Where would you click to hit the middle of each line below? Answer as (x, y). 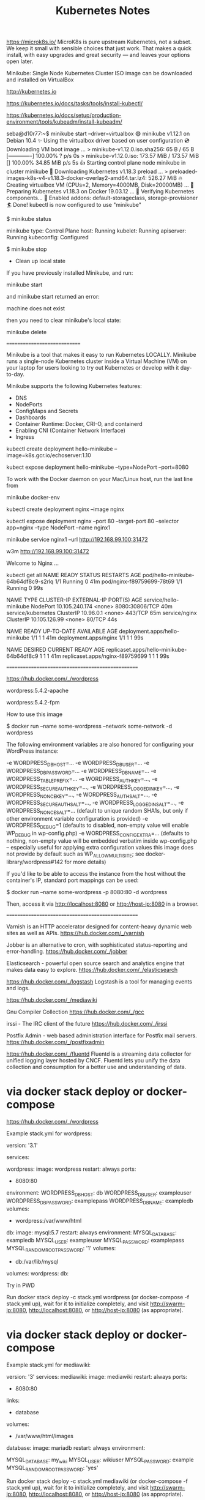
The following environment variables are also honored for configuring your (100, 745)
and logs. (18, 988)
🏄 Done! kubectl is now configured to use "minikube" (74, 205)
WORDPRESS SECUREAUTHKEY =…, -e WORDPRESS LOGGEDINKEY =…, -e (93, 787)
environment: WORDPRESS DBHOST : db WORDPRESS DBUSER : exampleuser (99, 1193)
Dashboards (31, 417)
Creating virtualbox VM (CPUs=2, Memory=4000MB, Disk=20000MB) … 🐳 (100, 185)
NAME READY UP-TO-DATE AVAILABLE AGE (62, 632)
